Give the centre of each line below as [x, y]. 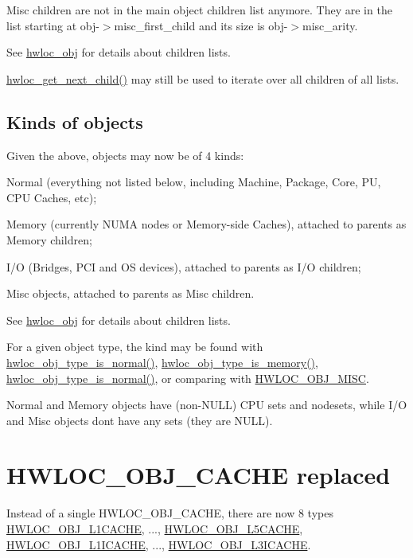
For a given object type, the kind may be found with [135, 347]
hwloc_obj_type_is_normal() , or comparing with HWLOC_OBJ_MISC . [188, 378]
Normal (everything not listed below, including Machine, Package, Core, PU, [194, 182]
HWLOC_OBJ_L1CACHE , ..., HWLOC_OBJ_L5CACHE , [155, 529]
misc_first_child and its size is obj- [201, 25]
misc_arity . [330, 25]
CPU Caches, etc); [52, 197]
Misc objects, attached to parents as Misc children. [131, 293]
